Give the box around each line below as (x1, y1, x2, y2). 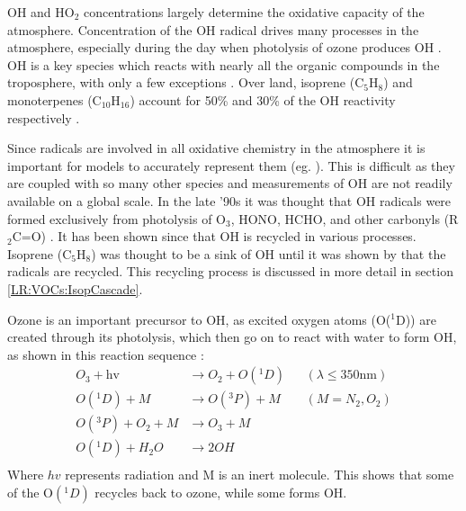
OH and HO (7, 3, 75, 21)
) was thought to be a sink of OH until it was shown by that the (91, 244, 446, 263)
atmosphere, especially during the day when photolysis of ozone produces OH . (7, 38, 442, 57)
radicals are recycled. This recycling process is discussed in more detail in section (7, 262, 453, 281)
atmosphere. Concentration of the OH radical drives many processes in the (7, 20, 419, 39)
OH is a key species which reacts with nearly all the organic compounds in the (7, 55, 440, 74)
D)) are (395, 309, 436, 328)
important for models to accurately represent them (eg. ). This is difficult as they (7, 156, 455, 175)
